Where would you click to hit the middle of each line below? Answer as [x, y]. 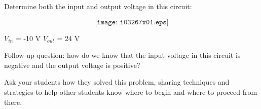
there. [13, 102]
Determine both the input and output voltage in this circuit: [98, 6]
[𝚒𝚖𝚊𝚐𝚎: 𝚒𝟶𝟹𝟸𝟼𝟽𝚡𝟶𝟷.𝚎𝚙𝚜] [132, 22]
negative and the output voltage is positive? [72, 65]
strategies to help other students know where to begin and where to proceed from [131, 92]
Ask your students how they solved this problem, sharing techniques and [117, 82]
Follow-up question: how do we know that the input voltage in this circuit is [122, 55]
